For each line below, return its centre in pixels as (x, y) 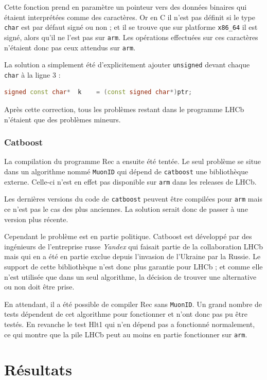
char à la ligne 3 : (32, 74)
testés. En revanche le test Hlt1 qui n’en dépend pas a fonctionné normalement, (130, 324)
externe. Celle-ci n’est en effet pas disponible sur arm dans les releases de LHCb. (130, 181)
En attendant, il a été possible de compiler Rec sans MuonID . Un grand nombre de (133, 304)
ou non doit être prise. (39, 287)
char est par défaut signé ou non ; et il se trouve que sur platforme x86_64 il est (131, 27)
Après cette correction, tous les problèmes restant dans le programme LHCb (124, 109)
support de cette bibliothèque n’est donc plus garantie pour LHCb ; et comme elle (133, 266)
